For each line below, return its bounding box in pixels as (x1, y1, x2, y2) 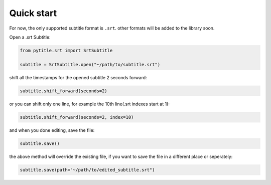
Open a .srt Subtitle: (9, 34, 51, 40)
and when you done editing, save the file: (9, 127, 95, 133)
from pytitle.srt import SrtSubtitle (20, 48, 113, 53)
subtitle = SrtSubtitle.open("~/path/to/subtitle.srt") (20, 62, 161, 67)
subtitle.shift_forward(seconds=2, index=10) (20, 114, 134, 120)
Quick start (9, 8, 57, 19)
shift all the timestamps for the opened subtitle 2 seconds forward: (9, 74, 148, 80)
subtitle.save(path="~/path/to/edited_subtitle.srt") (20, 167, 155, 172)
